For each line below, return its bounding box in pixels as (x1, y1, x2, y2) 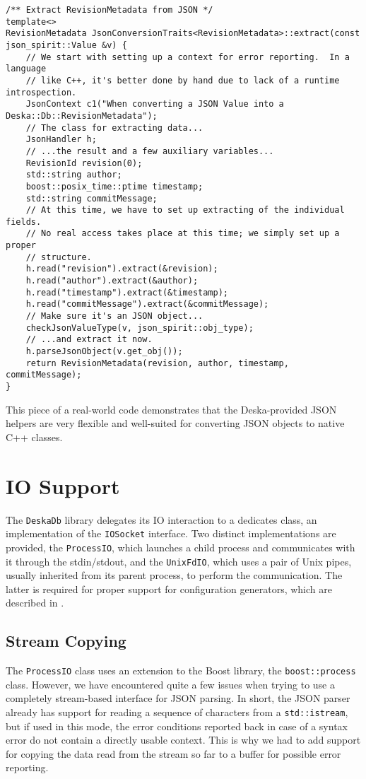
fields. (6, 216, 42, 227)
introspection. (6, 87, 77, 98)
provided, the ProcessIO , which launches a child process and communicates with (6, 539, 355, 554)
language (6, 64, 47, 74)
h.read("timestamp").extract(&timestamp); (25, 287, 228, 298)
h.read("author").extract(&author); (25, 276, 199, 286)
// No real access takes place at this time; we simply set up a (25, 228, 340, 239)
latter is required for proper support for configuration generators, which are (6, 581, 332, 596)
